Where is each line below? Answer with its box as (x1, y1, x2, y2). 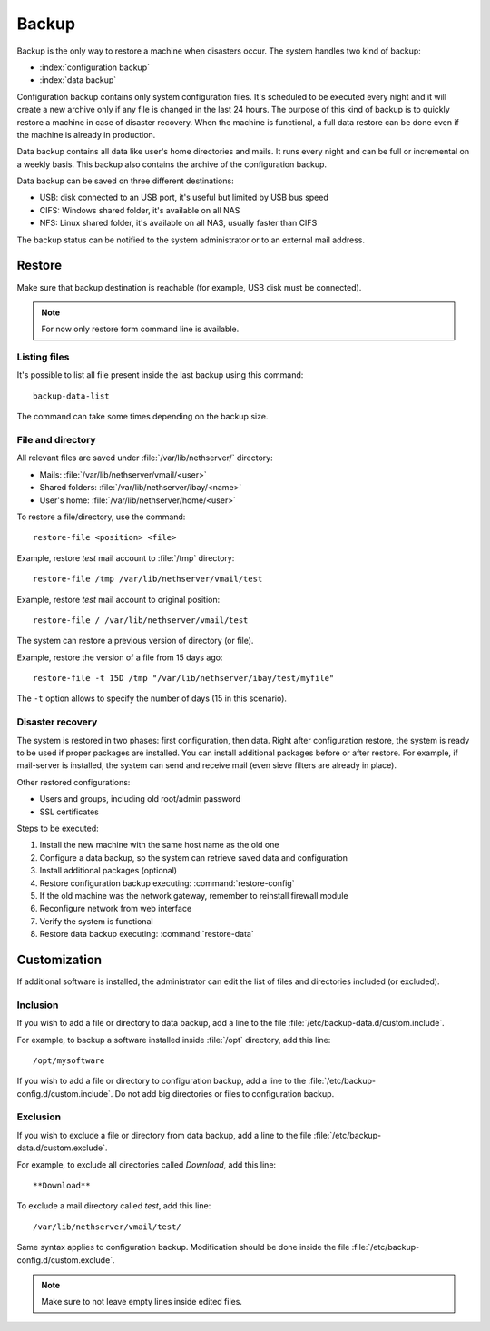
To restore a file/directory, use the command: (16, 511, 186, 522)
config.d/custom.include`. (16, 1088, 113, 1099)
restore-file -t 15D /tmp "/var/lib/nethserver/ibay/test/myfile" (33, 673, 335, 684)
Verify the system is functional (39, 915, 153, 926)
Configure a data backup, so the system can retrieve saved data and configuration (39, 852, 348, 863)
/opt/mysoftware (33, 1055, 105, 1066)
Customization (16, 951, 103, 967)
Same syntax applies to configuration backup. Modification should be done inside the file (16, 1242, 350, 1253)
